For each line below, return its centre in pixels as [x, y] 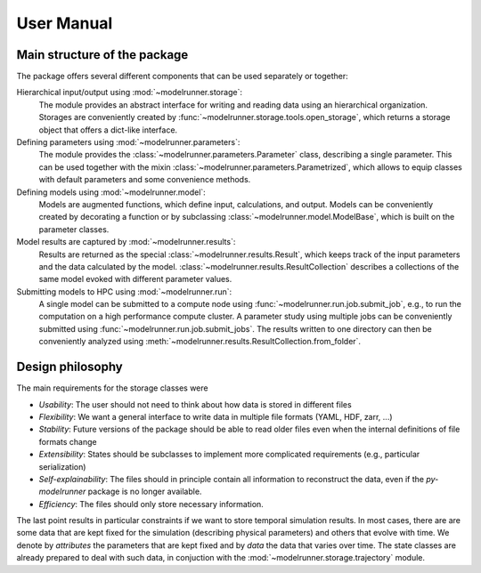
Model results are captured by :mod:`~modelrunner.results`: [126, 242]
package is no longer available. [145, 492]
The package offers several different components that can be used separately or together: [182, 77]
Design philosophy [70, 367]
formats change [68, 441]
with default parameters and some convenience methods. [145, 180]
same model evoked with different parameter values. [135, 279]
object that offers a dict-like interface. [108, 130]
